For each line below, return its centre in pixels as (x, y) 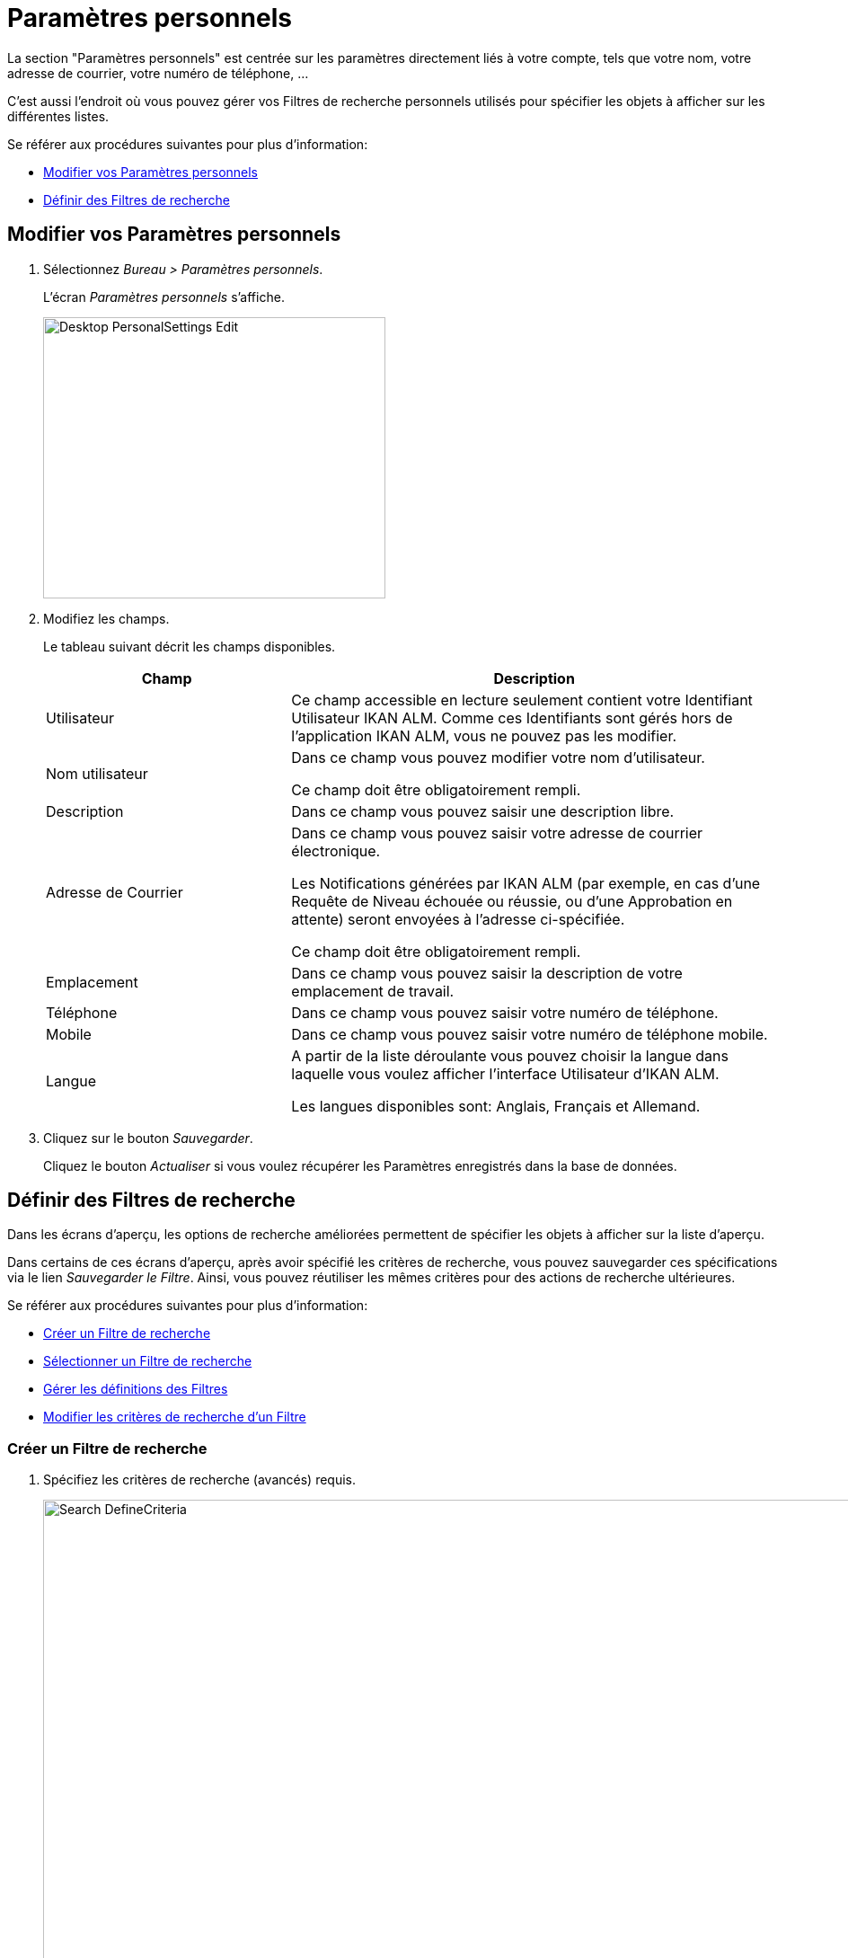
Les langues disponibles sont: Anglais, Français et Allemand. (496, 1106)
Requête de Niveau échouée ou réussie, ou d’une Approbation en (512, 901)
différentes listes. (58, 116)
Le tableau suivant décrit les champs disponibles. (190, 646)
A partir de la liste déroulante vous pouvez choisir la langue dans (510, 1055)
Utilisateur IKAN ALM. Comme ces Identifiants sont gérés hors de (512, 718)
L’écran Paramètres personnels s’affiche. (164, 297)
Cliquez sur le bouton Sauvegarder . (148, 1138)
